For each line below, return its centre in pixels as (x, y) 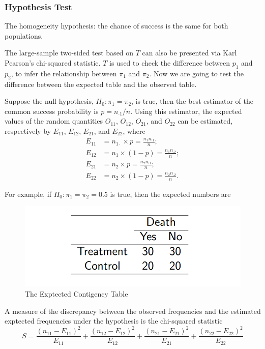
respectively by (28, 130)
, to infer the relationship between (64, 73)
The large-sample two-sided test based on (69, 53)
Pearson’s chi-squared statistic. (53, 63)
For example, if (28, 194)
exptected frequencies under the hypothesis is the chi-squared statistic (114, 321)
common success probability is (52, 111)
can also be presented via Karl (189, 53)
